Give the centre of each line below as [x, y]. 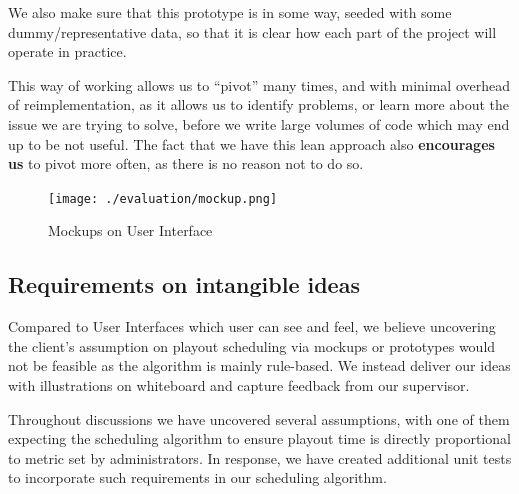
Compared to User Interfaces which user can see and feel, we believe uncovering [252, 326]
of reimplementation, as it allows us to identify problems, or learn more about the [259, 104]
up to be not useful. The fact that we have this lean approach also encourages [251, 143]
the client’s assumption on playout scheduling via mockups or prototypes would [252, 345]
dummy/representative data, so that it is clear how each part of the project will [252, 31]
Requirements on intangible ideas [184, 284]
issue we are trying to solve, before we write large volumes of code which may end [259, 123]
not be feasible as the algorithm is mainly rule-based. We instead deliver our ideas [259, 365]
